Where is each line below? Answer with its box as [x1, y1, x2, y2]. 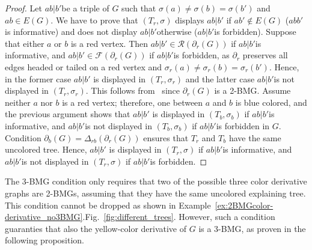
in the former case [5, 72, 72, 85]
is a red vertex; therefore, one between [62, 96, 203, 108]
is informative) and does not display [5, 25, 138, 38]
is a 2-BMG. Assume [214, 84, 291, 97]
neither [5, 96, 31, 108]
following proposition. [5, 234, 84, 246]
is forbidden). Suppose [214, 25, 296, 38]
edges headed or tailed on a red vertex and [5, 60, 162, 73]
